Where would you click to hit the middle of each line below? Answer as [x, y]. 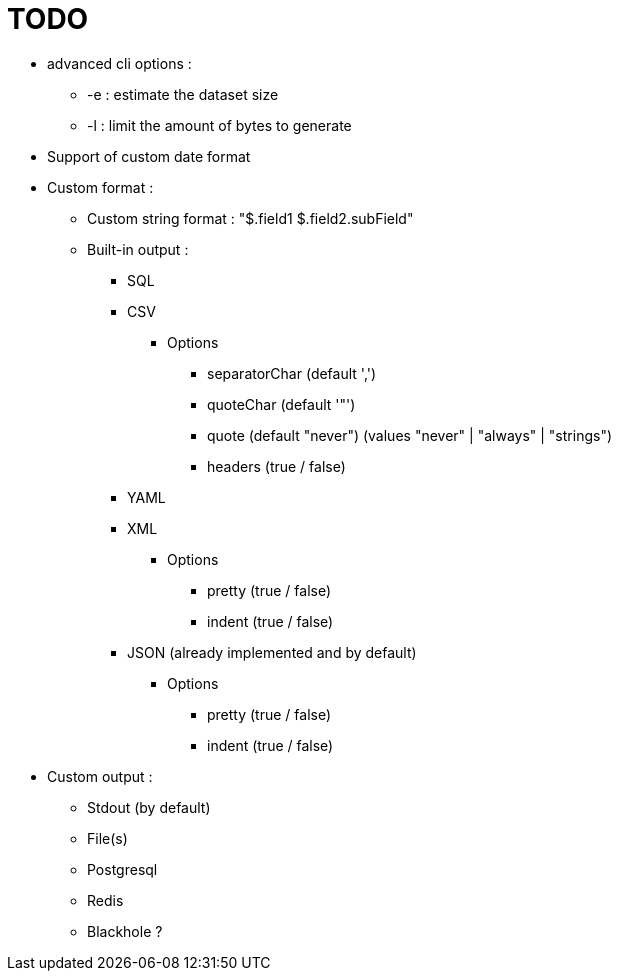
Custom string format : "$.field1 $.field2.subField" [250, 218]
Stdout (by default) [149, 807]
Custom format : [100, 187]
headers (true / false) [276, 466]
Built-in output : [138, 249]
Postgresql [122, 869]
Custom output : [100, 776]
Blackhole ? [125, 931]
